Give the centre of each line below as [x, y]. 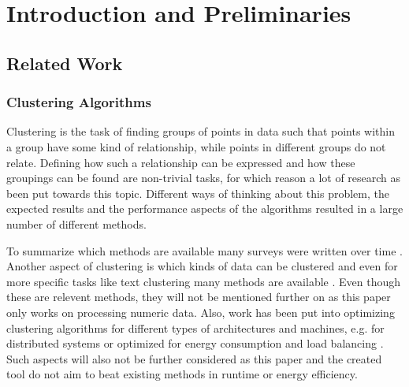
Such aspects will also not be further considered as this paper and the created [194, 358]
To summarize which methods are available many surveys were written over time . [204, 250]
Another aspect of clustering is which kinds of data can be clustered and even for [202, 266]
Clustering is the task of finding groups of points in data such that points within [201, 131]
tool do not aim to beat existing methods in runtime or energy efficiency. [182, 374]
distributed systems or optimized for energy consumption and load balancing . [195, 343]
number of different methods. [76, 223]
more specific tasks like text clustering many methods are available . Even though [204, 281]
